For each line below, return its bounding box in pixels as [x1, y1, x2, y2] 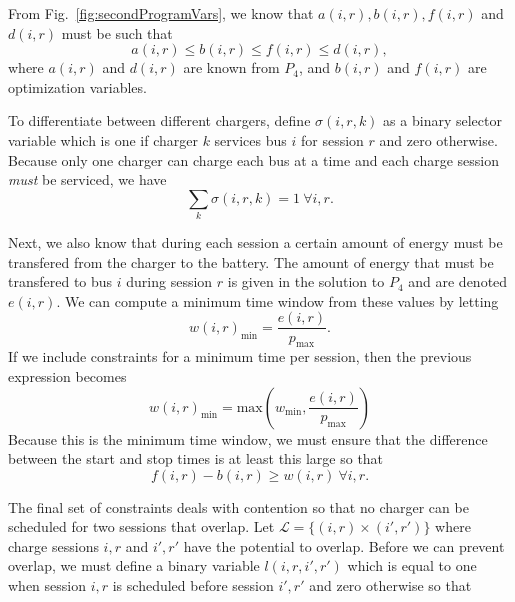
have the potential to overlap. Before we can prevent [183, 535, 505, 556]
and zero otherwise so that [309, 575, 472, 596]
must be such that [61, 22, 173, 43]
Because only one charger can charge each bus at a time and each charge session [8, 149, 500, 170]
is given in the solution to [227, 271, 385, 292]
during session [126, 271, 213, 292]
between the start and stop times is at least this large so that [8, 448, 384, 469]
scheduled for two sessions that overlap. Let [8, 516, 275, 537]
